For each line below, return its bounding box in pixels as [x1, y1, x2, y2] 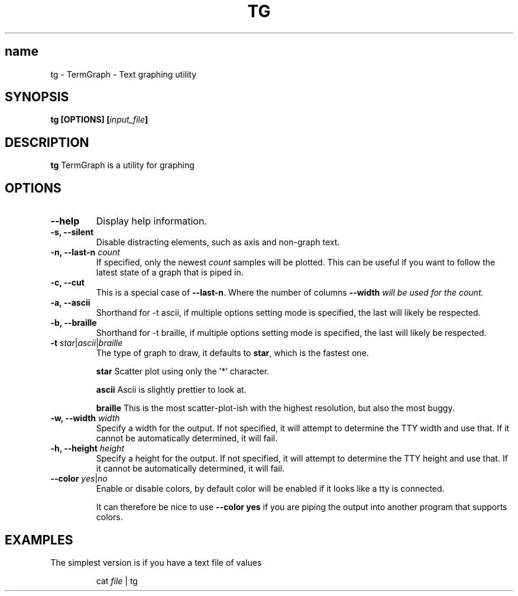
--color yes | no [50, 473, 108, 484]
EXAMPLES [5, 532, 73, 547]
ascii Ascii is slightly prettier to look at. [96, 384, 247, 395]
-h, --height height [50, 443, 124, 454]
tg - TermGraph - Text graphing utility [50, 69, 197, 79]
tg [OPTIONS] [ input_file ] [50, 114, 148, 125]
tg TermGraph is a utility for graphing [50, 160, 195, 171]
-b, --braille [50, 318, 97, 328]
